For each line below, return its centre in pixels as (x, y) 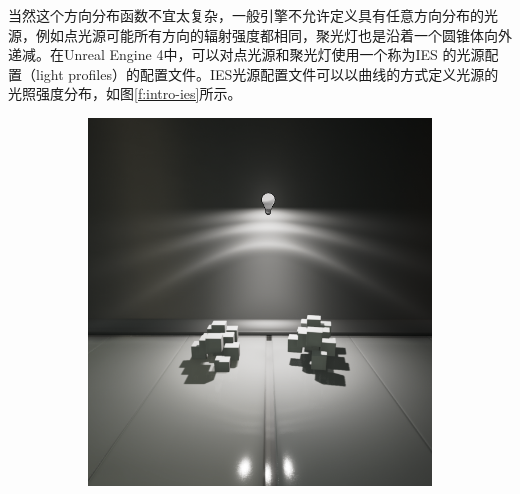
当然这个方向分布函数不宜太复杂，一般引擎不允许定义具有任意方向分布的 (246, 15)
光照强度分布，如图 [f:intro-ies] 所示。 (125, 93)
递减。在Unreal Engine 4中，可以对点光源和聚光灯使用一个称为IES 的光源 (246, 54)
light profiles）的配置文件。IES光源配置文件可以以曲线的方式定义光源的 (267, 73)
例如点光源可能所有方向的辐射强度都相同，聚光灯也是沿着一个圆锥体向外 (273, 34)
